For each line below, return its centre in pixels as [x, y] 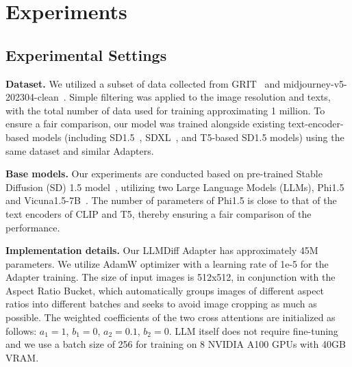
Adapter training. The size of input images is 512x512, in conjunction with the [171, 277]
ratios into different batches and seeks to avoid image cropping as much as [161, 304]
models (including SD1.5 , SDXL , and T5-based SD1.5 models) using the [188, 137]
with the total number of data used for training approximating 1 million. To [165, 110]
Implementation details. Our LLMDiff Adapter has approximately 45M [162, 250]
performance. [33, 227]
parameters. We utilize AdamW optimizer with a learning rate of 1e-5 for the [167, 263]
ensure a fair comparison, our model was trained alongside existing [146, 124]
